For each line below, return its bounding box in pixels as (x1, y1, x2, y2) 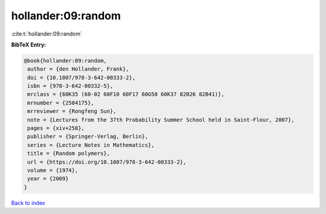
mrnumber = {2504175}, (27, 99, 95, 106)
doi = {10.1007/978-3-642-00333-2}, (27, 74, 136, 81)
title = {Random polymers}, (27, 150, 110, 157)
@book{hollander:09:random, (24, 57, 107, 64)
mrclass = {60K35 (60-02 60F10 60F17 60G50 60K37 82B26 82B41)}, (27, 91, 225, 98)
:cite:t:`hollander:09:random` (11, 30, 83, 37)
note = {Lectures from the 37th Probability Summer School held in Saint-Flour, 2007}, (27, 116, 295, 123)
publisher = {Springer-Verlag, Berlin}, (27, 133, 149, 140)
